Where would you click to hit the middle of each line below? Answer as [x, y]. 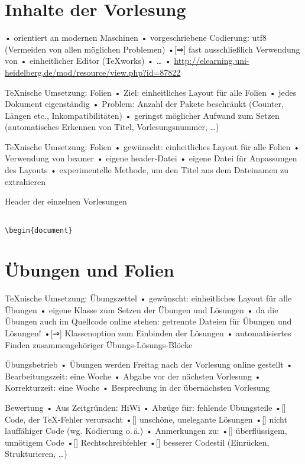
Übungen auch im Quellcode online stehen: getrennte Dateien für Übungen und [148, 321]
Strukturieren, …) [36, 454]
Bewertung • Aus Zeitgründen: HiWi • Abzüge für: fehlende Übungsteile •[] [145, 408]
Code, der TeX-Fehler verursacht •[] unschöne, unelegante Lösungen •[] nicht [146, 419]
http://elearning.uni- [212, 61]
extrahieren [25, 181]
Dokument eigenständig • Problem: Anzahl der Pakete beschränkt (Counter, [144, 104]
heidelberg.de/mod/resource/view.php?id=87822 [93, 72]
